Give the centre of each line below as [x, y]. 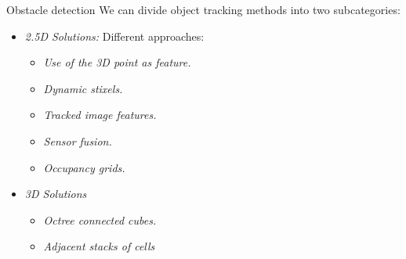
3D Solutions [56, 194]
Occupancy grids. [84, 167]
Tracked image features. [100, 115]
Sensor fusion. [78, 140]
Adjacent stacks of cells [99, 246]
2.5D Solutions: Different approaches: [114, 36]
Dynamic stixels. [83, 88]
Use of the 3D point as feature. [117, 62]
